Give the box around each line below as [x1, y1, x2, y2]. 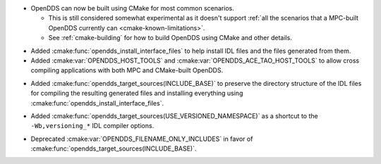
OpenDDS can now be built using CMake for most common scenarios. [30, 4, 234, 12]
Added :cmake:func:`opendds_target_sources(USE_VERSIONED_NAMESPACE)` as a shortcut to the [30, 111, 318, 120]
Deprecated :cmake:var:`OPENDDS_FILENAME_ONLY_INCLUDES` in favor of [30, 134, 253, 143]
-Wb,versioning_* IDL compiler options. [30, 122, 155, 130]
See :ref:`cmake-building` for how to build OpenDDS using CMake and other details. [48, 34, 292, 42]
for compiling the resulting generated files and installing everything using [30, 89, 243, 98]
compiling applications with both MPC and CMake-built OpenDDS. [30, 66, 224, 75]
